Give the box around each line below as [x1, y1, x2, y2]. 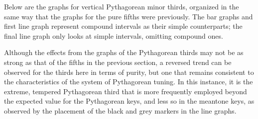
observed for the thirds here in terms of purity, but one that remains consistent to [4, 66, 254, 77]
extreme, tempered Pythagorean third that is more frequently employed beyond [4, 86, 247, 96]
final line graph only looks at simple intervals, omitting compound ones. [4, 30, 223, 41]
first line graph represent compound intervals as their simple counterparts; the [4, 21, 243, 31]
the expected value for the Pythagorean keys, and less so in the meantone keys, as [4, 96, 255, 106]
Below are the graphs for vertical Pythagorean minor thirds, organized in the [4, 1, 239, 11]
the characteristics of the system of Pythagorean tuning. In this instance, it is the [4, 76, 253, 87]
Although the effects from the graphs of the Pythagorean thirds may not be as [4, 47, 244, 58]
